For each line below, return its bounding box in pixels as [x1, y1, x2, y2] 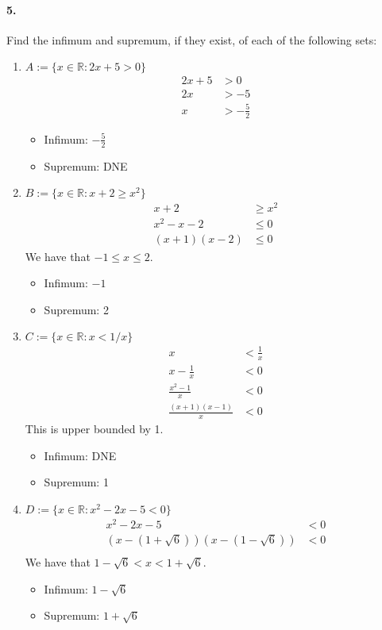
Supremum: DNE [44, 157, 128, 174]
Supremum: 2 [44, 301, 109, 317]
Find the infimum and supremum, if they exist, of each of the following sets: [6, 31, 377, 48]
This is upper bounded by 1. [25, 421, 164, 437]
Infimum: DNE [44, 447, 117, 463]
